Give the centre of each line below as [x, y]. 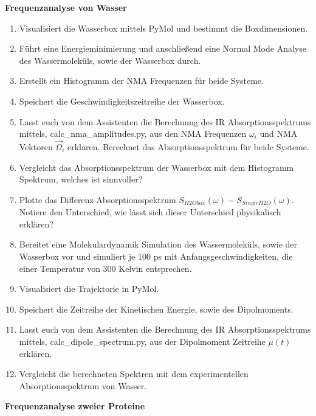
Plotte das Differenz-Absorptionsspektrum [98, 199]
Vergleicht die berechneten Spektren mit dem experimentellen [134, 374]
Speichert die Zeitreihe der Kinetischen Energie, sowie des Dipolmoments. [156, 309]
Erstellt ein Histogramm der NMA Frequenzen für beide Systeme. [141, 81]
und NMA [279, 133]
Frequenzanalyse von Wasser [66, 7]
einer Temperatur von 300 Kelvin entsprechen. [105, 268]
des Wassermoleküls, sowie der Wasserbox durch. [110, 60]
